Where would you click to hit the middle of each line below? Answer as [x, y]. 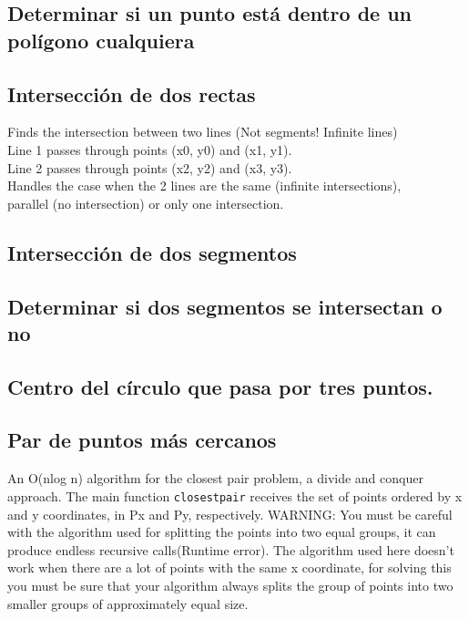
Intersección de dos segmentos [152, 252]
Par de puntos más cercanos [142, 440]
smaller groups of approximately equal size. [128, 603]
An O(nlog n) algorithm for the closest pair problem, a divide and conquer [215, 478]
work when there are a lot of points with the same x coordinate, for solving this [229, 567]
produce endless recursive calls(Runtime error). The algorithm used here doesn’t [231, 549]
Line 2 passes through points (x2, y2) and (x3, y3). [150, 167]
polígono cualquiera [101, 40]
